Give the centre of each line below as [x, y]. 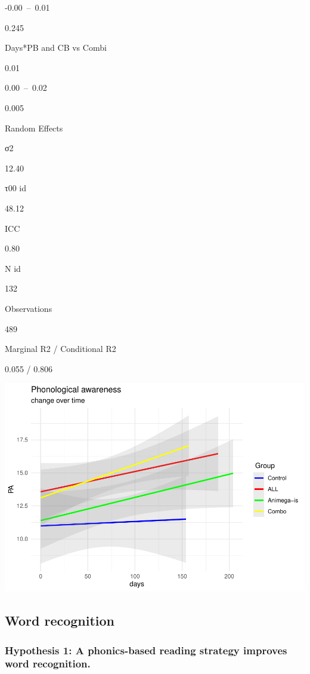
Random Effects [34, 128]
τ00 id [15, 188]
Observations [29, 308]
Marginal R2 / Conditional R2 [61, 349]
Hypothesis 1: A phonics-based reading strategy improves [146, 650]
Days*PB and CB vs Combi [56, 48]
